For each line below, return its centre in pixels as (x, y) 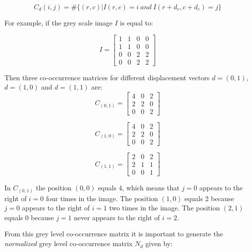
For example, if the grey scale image (58, 23)
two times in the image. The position (165, 208)
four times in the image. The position (102, 198)
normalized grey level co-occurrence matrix (69, 243)
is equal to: (137, 23)
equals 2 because (209, 198)
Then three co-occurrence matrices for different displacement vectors (107, 77)
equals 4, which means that (139, 188)
